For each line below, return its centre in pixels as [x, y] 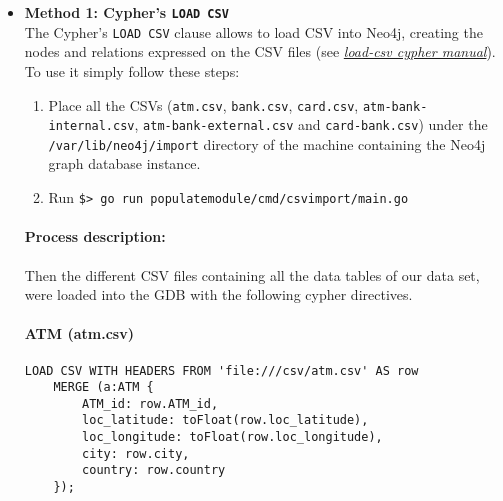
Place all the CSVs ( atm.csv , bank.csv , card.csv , [203, 104]
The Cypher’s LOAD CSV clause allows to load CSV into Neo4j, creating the [253, 31]
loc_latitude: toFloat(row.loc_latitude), [225, 420]
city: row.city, [136, 453]
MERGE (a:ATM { [103, 387]
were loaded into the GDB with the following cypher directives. [218, 294]
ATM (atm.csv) [79, 333]
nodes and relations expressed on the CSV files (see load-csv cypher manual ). [260, 51]
